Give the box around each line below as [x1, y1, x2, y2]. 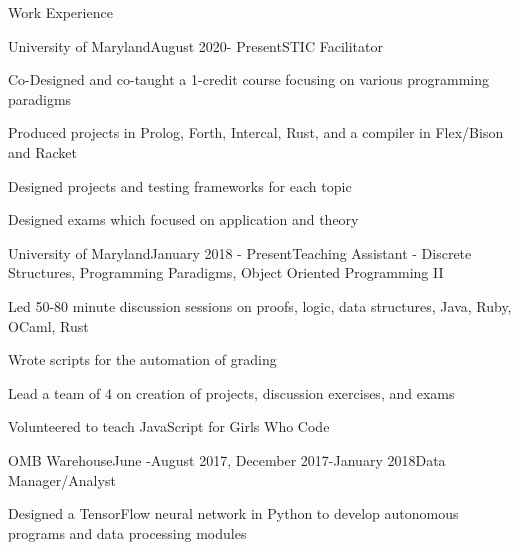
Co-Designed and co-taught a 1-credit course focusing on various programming [8, 69, 489, 90]
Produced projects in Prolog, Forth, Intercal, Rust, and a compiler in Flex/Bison [8, 122, 504, 143]
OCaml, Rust [8, 315, 89, 336]
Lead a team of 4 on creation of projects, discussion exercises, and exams [8, 382, 455, 403]
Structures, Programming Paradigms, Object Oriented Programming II [8, 262, 444, 283]
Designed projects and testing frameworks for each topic [8, 175, 352, 196]
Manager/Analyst [8, 469, 116, 490]
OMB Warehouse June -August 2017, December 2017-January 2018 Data [8, 449, 446, 470]
